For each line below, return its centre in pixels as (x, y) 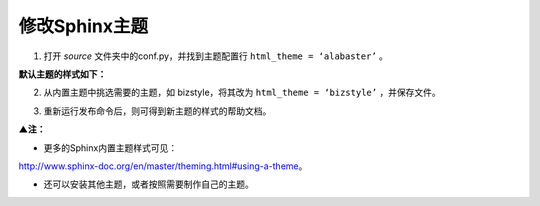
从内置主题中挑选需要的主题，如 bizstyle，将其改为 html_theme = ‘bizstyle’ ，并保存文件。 (242, 92)
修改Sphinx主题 (83, 26)
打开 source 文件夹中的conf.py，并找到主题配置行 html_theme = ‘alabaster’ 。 (216, 56)
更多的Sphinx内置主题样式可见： (110, 147)
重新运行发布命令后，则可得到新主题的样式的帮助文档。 (157, 111)
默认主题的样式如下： (62, 74)
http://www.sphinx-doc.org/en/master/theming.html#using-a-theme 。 (163, 166)
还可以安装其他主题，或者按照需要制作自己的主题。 (148, 184)
